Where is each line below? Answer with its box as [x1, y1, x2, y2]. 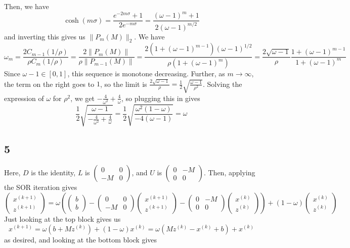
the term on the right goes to [4, 78, 95, 89]
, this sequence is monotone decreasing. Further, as [67, 68, 225, 79]
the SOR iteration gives [4, 182, 77, 192]
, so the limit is [100, 78, 147, 89]
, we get [70, 92, 95, 103]
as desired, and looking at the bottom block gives [4, 234, 157, 244]
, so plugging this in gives [121, 92, 200, 103]
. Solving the [203, 78, 242, 89]
